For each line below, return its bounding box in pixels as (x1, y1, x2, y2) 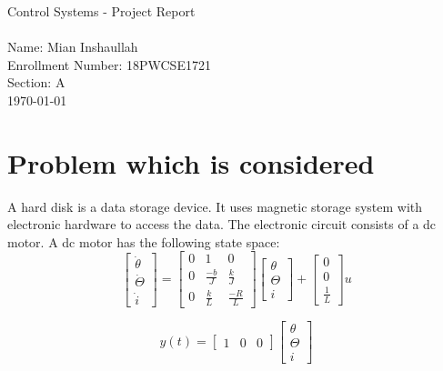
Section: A (7, 73, 65, 92)
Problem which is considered (7, 144, 375, 181)
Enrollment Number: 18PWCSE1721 (7, 55, 211, 74)
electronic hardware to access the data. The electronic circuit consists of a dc (7, 215, 437, 234)
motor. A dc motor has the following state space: (7, 232, 280, 251)
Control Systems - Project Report (7, 2, 196, 20)
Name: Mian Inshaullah (7, 37, 138, 56)
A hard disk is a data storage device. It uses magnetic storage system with (7, 196, 423, 216)
